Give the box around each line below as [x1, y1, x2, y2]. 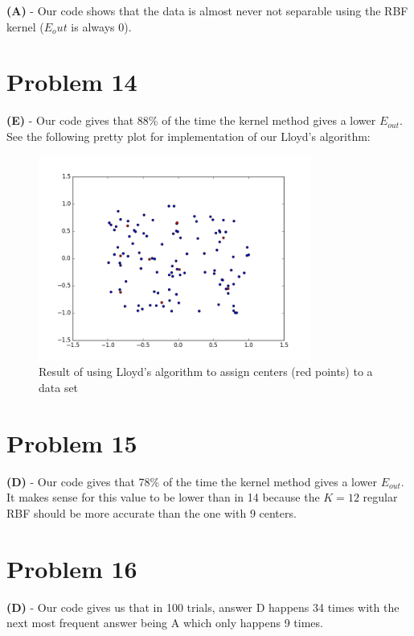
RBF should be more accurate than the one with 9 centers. [6, 504, 297, 521]
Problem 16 [6, 551, 137, 584]
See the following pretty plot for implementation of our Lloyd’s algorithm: [6, 127, 371, 144]
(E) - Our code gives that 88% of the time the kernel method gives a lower [6, 112, 376, 129]
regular [363, 489, 398, 506]
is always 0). [71, 18, 132, 35]
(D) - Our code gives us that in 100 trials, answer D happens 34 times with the [6, 598, 400, 615]
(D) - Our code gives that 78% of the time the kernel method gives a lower [6, 473, 378, 489]
